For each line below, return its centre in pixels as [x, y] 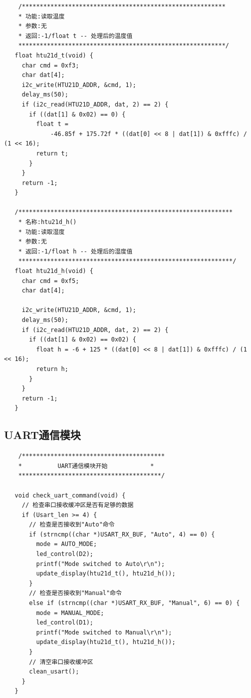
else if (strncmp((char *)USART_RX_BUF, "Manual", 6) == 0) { [134, 603]
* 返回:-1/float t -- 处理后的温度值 [75, 36]
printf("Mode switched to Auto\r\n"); [101, 564]
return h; [52, 369]
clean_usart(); [54, 672]
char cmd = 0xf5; [50, 281]
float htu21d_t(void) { [54, 55]
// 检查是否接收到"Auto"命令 [72, 525]
